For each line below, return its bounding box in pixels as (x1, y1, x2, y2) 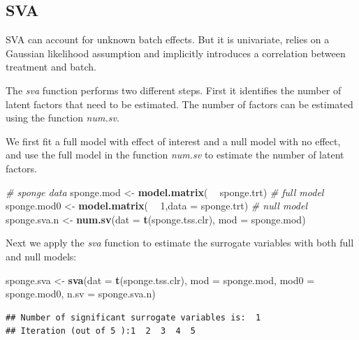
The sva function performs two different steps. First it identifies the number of (6, 82, 342, 97)
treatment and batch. (6, 59, 96, 74)
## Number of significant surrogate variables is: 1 (6, 312, 261, 323)
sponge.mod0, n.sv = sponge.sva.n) (6, 286, 156, 301)
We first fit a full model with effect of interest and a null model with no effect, (6, 133, 341, 148)
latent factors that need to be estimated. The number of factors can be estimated (6, 96, 353, 111)
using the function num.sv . (6, 110, 119, 125)
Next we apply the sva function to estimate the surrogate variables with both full (6, 235, 354, 250)
